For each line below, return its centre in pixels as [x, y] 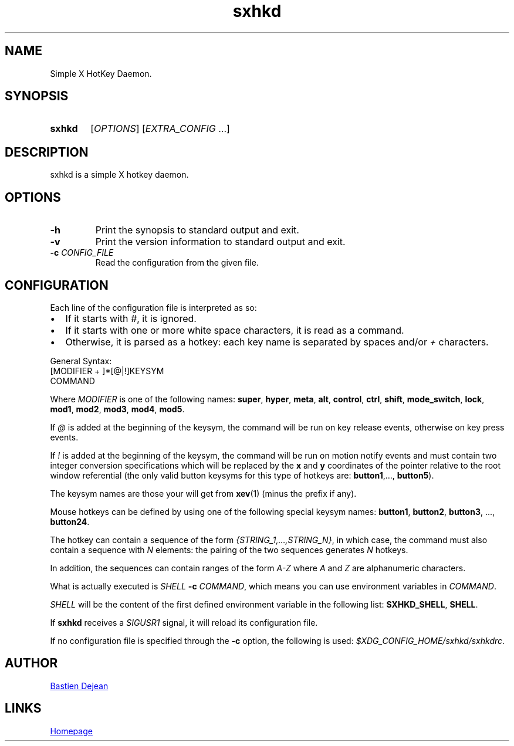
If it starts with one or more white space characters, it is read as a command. [235, 330]
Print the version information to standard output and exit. [220, 242]
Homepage [71, 731]
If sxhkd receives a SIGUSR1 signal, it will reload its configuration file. [184, 622]
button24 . [70, 521]
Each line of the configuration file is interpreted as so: [153, 307]
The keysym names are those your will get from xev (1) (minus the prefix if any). [203, 493]
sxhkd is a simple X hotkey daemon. [119, 175]
